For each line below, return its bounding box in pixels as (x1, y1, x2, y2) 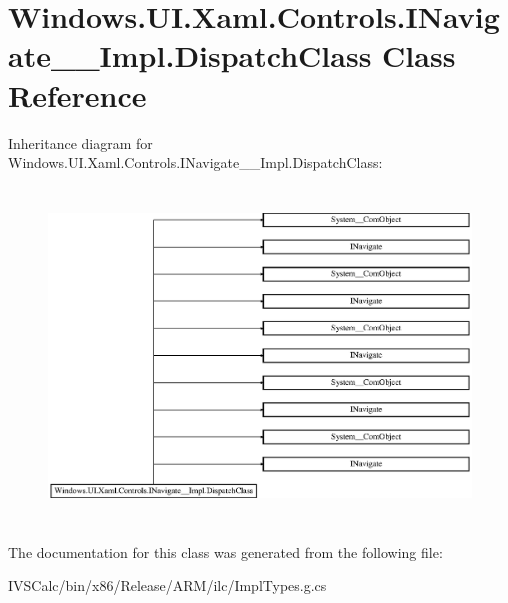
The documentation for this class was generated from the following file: (8, 541, 443, 562)
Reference (8, 74, 147, 115)
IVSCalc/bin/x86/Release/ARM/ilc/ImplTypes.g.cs (8, 575, 327, 596)
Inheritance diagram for (8, 132, 153, 153)
